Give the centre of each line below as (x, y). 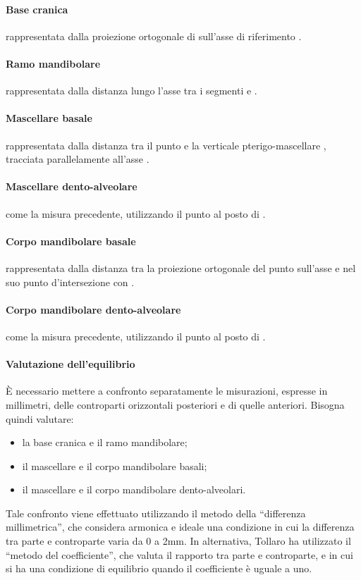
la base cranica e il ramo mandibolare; (105, 442)
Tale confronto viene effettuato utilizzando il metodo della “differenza (156, 513)
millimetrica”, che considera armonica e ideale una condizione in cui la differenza (180, 527)
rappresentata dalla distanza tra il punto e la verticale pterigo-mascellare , (166, 145)
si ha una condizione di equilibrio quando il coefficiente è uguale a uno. (159, 568)
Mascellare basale (49, 118)
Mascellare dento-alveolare (72, 186)
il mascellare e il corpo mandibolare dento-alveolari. (134, 489)
